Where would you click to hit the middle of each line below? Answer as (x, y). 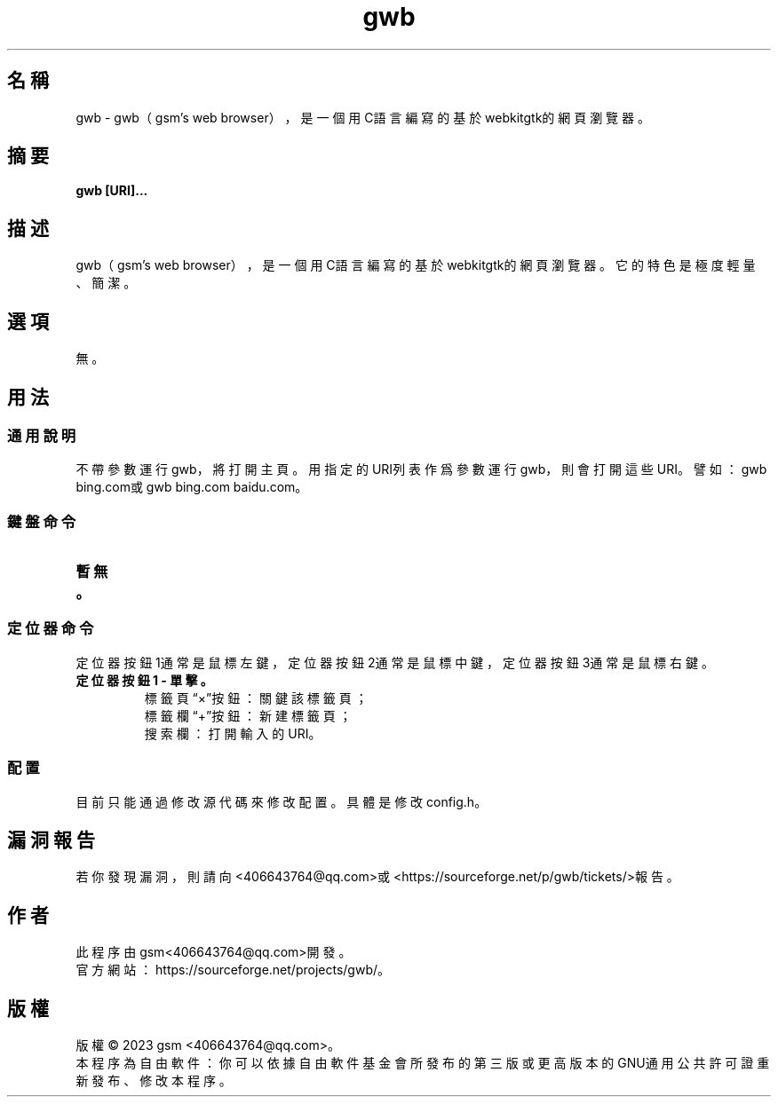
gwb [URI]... (112, 191)
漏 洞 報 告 (51, 840)
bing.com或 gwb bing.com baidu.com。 (192, 487)
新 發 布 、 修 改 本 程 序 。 (154, 1081)
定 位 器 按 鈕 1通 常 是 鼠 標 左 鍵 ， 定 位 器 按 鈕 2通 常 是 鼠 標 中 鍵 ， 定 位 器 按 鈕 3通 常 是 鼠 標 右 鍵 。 (395, 662)
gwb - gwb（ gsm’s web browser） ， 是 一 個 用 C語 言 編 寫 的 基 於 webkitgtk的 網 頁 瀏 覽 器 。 (363, 117)
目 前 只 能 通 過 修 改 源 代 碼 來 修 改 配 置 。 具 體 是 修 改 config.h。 (282, 801)
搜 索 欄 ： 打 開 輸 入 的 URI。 (233, 733)
